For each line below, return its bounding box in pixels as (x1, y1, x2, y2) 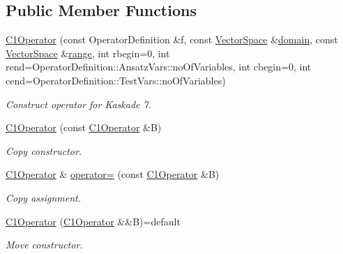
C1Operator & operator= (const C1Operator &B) (6, 167, 220, 181)
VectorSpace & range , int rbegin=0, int (6, 45, 170, 60)
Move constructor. (6, 237, 83, 252)
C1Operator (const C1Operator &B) (6, 120, 162, 135)
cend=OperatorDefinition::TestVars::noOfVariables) (6, 73, 226, 87)
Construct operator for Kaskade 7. (6, 96, 152, 111)
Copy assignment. (6, 190, 82, 204)
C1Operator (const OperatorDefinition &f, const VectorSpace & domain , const (6, 32, 338, 47)
